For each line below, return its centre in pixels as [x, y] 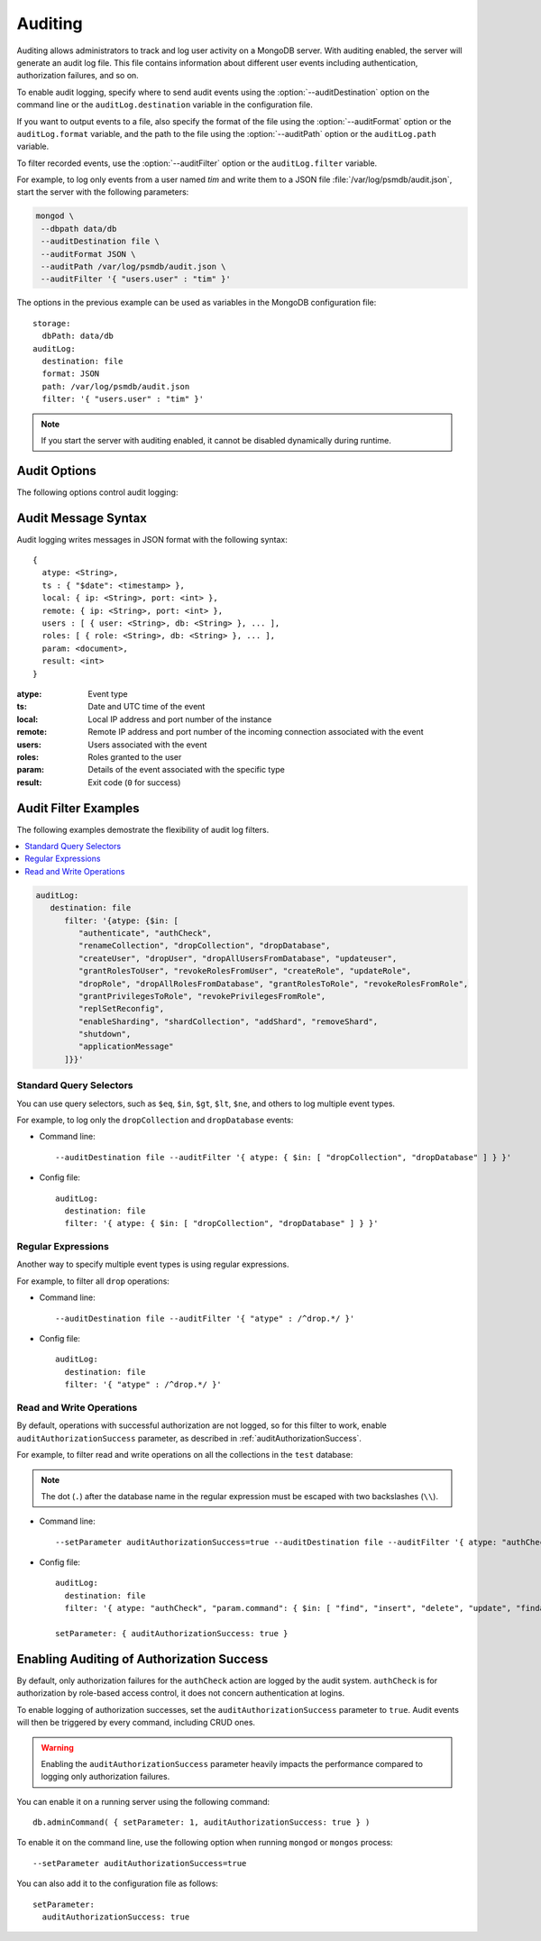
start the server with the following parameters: [103, 192]
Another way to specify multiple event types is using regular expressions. [153, 1264]
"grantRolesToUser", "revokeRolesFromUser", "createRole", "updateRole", [245, 971]
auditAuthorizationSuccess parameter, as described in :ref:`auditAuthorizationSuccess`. [189, 1438]
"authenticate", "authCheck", [145, 933]
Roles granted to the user [135, 756]
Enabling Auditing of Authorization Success [142, 1659]
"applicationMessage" [126, 1047]
